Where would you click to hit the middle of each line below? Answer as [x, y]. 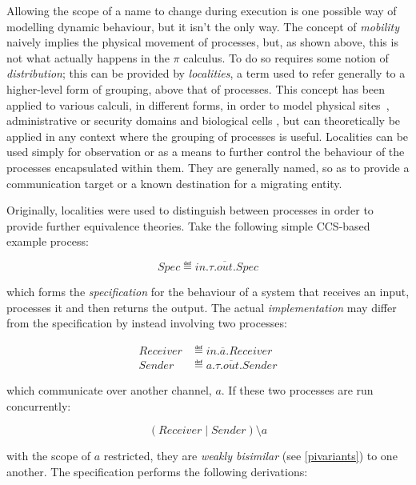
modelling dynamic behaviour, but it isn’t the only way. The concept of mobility [203, 26]
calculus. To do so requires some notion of [286, 57]
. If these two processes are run [297, 390]
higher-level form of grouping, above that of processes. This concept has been [196, 88]
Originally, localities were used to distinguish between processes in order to [190, 210]
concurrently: [39, 405]
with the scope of [49, 456]
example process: [48, 241]
